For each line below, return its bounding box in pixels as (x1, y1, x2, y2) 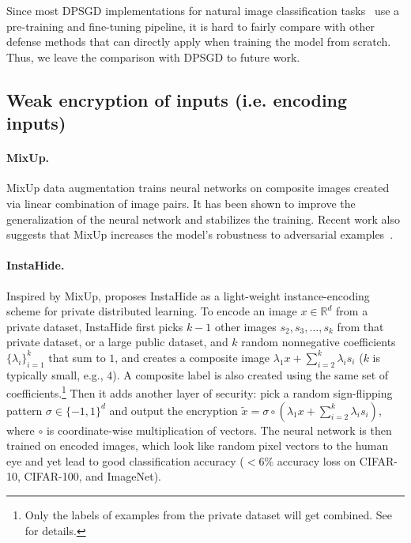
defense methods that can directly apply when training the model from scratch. (6, 33, 391, 50)
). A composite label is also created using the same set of (112, 366, 389, 383)
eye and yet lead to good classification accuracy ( (6, 452, 244, 469)
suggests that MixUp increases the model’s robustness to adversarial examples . (6, 226, 394, 243)
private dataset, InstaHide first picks (6, 318, 183, 334)
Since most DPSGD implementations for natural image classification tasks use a (6, 2, 400, 18)
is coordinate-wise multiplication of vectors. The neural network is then (46, 421, 392, 438)
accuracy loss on (277, 452, 356, 469)
